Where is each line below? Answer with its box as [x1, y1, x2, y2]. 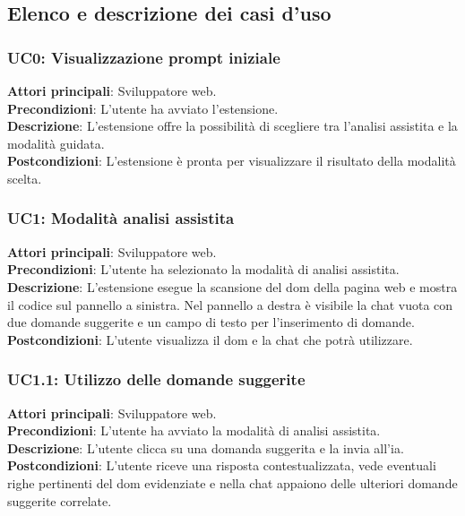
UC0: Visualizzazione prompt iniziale [7, 46, 280, 68]
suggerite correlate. [7, 491, 112, 510]
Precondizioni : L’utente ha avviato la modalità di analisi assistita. [7, 421, 381, 440]
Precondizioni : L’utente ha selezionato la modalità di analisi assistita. [7, 260, 400, 279]
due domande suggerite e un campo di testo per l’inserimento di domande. [7, 313, 415, 331]
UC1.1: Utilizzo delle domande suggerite [7, 368, 306, 391]
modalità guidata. [7, 133, 105, 152]
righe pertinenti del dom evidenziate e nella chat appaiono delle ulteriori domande [7, 473, 458, 492]
